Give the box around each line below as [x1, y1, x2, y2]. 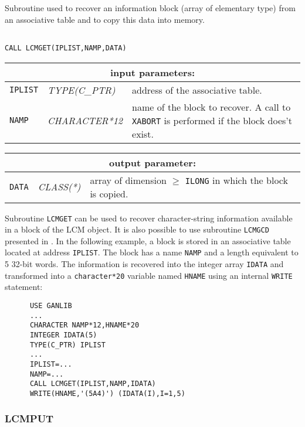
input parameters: [110, 65, 195, 79]
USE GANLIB [29, 301, 72, 310]
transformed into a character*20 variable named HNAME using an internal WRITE [5, 269, 293, 281]
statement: [5, 281, 43, 293]
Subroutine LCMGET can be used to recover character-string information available [5, 211, 293, 224]
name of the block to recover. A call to [132, 100, 291, 114]
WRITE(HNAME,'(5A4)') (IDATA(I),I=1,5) [29, 389, 185, 398]
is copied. [90, 186, 128, 200]
